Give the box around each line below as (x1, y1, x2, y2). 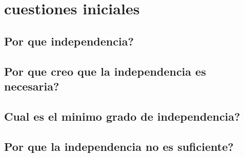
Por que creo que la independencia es (4, 63, 206, 79)
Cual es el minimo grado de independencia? (4, 108, 240, 124)
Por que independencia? (4, 33, 134, 49)
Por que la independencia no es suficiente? (4, 138, 234, 154)
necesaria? (4, 78, 59, 94)
